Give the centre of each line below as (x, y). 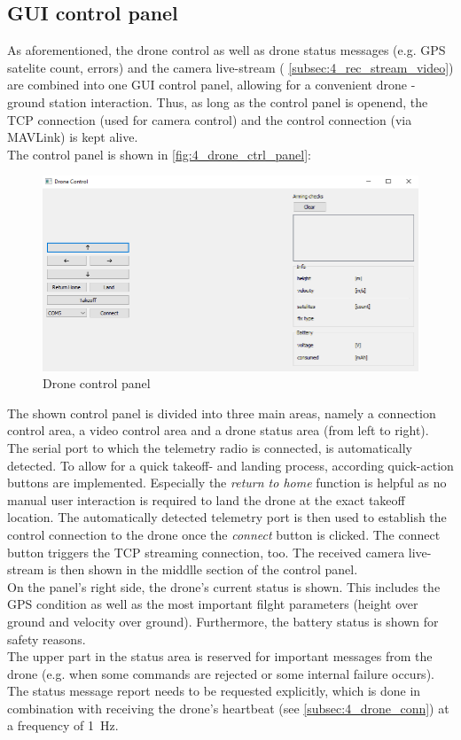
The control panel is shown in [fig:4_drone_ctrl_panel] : (159, 154)
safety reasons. (47, 639)
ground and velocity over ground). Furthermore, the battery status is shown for (223, 621)
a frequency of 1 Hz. (63, 725)
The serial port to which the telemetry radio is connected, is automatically (210, 447)
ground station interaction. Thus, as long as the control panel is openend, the (218, 101)
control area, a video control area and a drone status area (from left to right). (218, 430)
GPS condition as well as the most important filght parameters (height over (213, 604)
